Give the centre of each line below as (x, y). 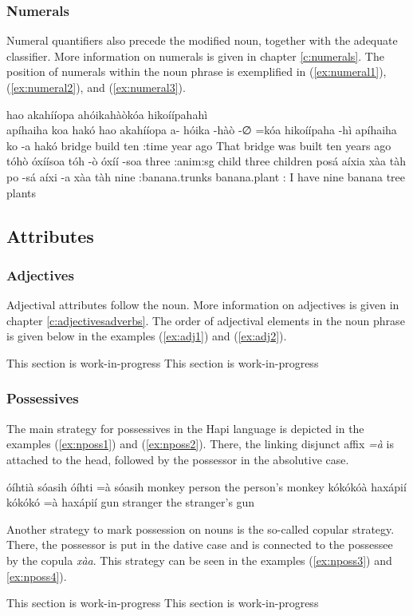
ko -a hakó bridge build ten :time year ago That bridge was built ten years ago (199, 145)
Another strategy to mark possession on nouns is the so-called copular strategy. (201, 529)
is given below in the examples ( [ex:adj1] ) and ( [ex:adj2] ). (147, 336)
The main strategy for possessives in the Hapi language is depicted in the (185, 428)
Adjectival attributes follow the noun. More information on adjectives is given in (203, 305)
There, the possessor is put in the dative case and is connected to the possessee (200, 544)
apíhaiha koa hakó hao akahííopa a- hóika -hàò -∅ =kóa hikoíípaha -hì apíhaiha (202, 130)
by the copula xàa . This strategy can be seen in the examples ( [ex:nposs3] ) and (199, 560)
